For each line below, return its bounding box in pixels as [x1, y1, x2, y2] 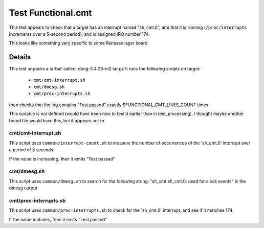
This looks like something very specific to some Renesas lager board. [9, 40, 149, 46]
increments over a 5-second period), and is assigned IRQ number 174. [9, 31, 150, 37]
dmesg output [9, 185, 38, 191]
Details [9, 53, 31, 61]
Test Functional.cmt [9, 7, 92, 18]
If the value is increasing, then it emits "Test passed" [9, 156, 115, 161]
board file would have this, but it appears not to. [9, 117, 106, 123]
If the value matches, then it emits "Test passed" [9, 216, 107, 222]
